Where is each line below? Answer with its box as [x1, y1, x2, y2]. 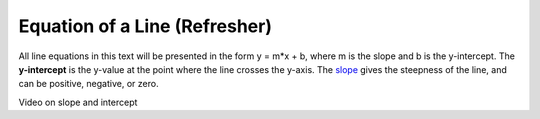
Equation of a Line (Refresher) [18, 15, 272, 37]
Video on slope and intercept [18, 96, 138, 108]
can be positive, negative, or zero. [18, 78, 159, 90]
